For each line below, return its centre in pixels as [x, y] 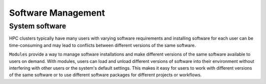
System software [38, 26]
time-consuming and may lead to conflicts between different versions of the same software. [102, 45]
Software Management [57, 13]
